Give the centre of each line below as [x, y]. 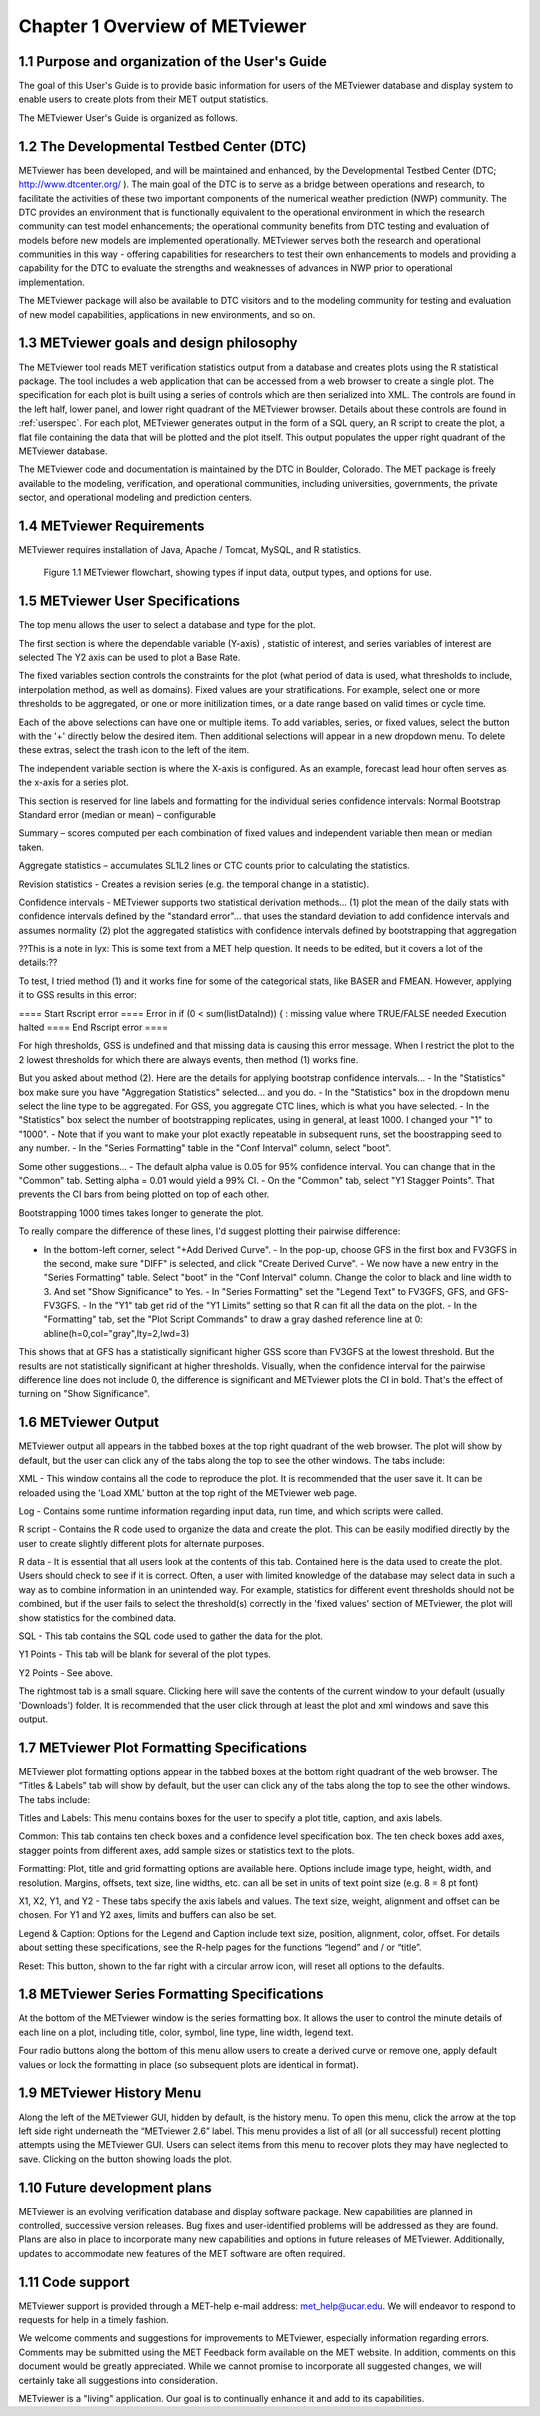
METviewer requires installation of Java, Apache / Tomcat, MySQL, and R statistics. [190, 549]
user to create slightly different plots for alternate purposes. [141, 1543]
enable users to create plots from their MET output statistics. [143, 99]
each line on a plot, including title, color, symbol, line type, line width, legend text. [186, 2032]
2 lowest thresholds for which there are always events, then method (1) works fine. [188, 1059]
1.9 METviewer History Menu [110, 2093]
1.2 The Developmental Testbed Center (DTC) [162, 146]
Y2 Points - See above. [66, 1672]
